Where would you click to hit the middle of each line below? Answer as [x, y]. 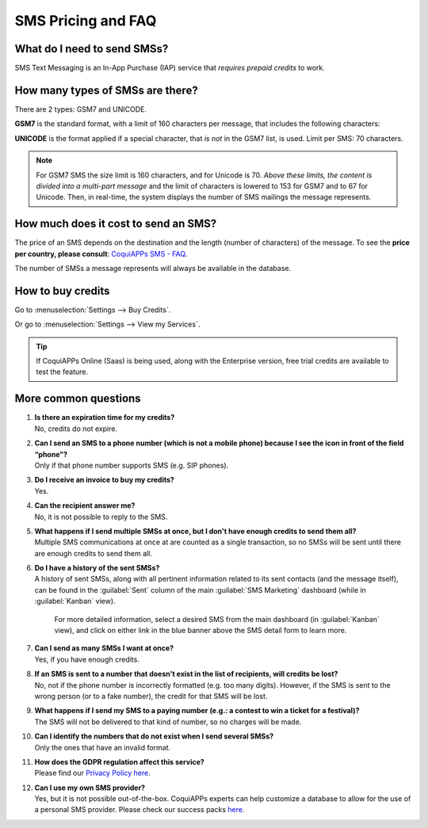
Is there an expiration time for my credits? [105, 418]
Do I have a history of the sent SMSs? [97, 568]
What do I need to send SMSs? [92, 49]
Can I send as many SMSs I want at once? [104, 648]
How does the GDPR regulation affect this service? [120, 761]
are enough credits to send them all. [93, 553]
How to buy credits [62, 290]
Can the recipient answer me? [85, 506]
